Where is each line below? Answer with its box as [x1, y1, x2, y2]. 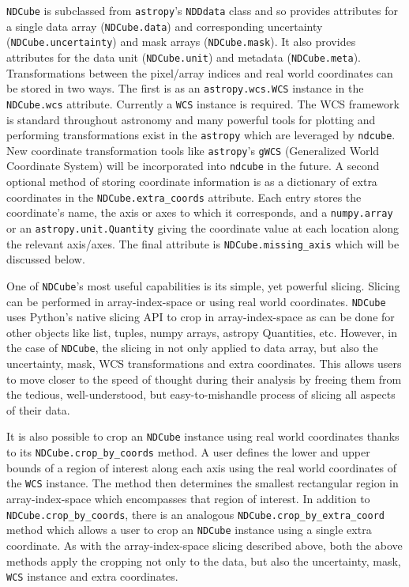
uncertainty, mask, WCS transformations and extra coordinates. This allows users [6, 355, 402, 372]
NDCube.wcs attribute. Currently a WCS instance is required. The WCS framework [6, 95, 400, 112]
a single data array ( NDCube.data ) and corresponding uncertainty [6, 17, 323, 34]
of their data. [6, 401, 70, 418]
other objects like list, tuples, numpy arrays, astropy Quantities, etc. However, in [6, 324, 397, 340]
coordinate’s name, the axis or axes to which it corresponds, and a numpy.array [6, 204, 393, 221]
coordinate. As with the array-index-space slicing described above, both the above [6, 536, 403, 553]
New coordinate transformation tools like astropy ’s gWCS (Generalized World [6, 142, 380, 158]
